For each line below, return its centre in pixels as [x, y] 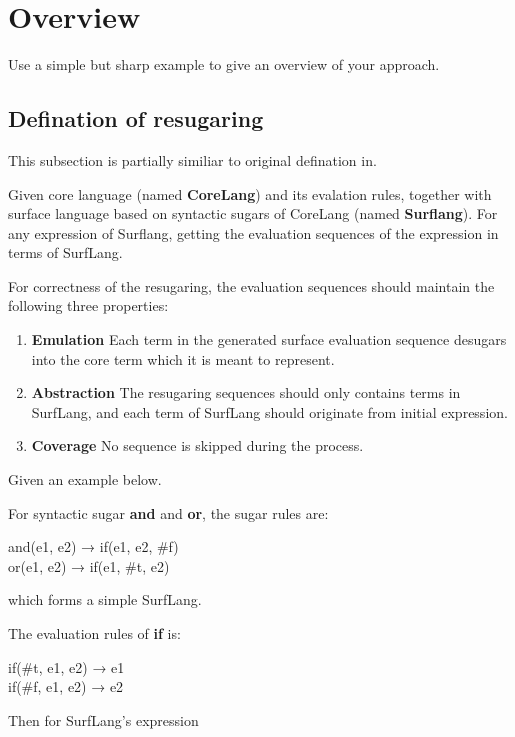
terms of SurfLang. [65, 252]
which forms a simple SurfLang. [105, 599]
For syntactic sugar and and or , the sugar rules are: [168, 512]
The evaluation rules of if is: [94, 633]
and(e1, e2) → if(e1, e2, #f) [93, 546]
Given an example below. [85, 479]
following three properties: [88, 305]
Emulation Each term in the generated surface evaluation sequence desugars [269, 339]
